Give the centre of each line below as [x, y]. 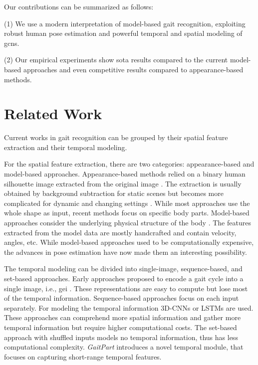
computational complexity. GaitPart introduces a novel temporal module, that [124, 347]
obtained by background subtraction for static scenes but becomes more [114, 193]
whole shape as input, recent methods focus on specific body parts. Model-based [127, 213]
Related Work [53, 113]
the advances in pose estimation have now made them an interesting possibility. [126, 252]
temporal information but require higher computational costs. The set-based [121, 327]
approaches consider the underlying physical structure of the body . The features [128, 223]
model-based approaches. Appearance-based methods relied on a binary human [125, 174]
